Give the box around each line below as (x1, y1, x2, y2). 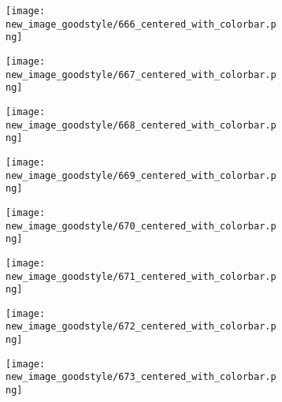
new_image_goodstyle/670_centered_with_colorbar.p (6, 220, 276, 232)
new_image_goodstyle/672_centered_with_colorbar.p (6, 321, 276, 333)
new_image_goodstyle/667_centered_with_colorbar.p (6, 69, 276, 80)
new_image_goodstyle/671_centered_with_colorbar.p (6, 270, 276, 282)
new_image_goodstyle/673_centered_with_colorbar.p (6, 371, 276, 383)
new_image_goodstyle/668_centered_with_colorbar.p (6, 119, 276, 131)
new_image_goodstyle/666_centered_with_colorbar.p (6, 18, 276, 30)
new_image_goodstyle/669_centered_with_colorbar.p (6, 169, 276, 181)
